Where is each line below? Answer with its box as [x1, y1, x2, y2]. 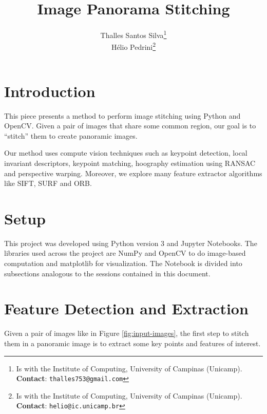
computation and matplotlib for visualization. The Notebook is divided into [4, 258, 242, 269]
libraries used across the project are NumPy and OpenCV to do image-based [4, 248, 246, 258]
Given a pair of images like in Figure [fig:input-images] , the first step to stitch [4, 328, 249, 338]
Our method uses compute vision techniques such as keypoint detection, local [4, 147, 247, 158]
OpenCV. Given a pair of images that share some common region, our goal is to [4, 120, 256, 131]
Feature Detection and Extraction [4, 298, 249, 319]
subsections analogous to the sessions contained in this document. [4, 268, 211, 278]
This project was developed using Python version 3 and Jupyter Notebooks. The [4, 237, 257, 248]
